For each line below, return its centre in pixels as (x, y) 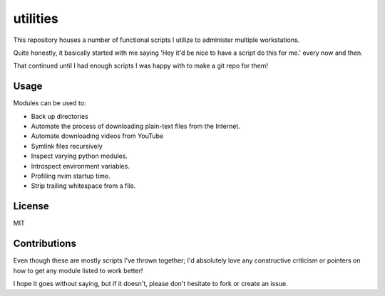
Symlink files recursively (67, 146)
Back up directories (60, 116)
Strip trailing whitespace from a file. (83, 186)
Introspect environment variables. (80, 166)
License (31, 206)
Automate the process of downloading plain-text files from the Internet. (135, 126)
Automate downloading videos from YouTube (97, 136)
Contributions (45, 244)
